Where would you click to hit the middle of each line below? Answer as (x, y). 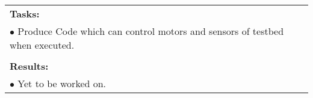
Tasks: (25, 14)
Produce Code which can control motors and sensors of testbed (151, 31)
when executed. (42, 45)
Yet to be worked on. (62, 83)
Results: (29, 66)
